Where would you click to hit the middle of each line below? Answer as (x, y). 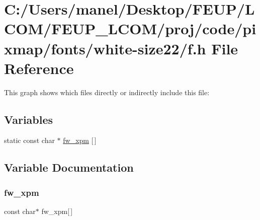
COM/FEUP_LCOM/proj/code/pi (130, 28)
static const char (29, 140)
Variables (29, 119)
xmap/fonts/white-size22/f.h (105, 48)
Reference (39, 68)
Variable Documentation (69, 167)
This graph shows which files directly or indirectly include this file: (107, 92)
